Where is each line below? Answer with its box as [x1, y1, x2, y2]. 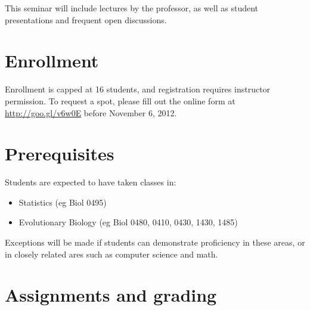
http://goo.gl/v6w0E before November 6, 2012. [5, 106, 177, 119]
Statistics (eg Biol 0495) [18, 196, 107, 208]
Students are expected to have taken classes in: [5, 176, 176, 188]
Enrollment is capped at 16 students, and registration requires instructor [5, 83, 271, 95]
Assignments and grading [5, 283, 217, 307]
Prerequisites [5, 141, 114, 166]
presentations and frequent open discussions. [5, 13, 167, 26]
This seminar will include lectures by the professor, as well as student [5, 2, 259, 14]
